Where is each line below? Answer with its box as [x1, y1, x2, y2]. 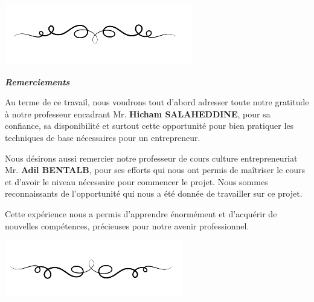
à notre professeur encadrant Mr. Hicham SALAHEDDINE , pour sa [5, 107, 271, 120]
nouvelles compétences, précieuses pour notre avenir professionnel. [5, 219, 249, 232]
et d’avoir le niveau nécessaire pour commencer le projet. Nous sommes [5, 175, 268, 188]
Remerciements [5, 75, 70, 88]
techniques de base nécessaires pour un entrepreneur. [5, 131, 200, 143]
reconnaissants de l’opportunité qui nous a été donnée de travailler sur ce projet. [5, 187, 303, 200]
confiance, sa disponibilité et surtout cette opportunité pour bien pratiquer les [5, 119, 294, 132]
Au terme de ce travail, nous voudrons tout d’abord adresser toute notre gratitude [5, 96, 309, 108]
